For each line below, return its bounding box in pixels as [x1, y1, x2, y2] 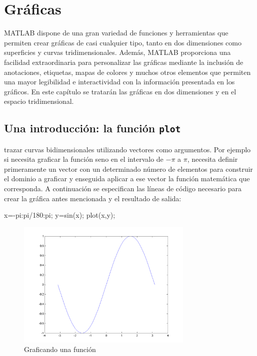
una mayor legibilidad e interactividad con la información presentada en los [4, 76, 235, 87]
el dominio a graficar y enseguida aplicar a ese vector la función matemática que [4, 173, 250, 184]
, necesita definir [187, 154, 238, 164]
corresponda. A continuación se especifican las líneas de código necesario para [4, 183, 242, 194]
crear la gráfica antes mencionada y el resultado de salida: [4, 193, 181, 203]
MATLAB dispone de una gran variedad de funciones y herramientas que [4, 27, 228, 38]
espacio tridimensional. [4, 96, 74, 106]
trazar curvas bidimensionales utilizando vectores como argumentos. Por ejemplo [4, 144, 251, 154]
